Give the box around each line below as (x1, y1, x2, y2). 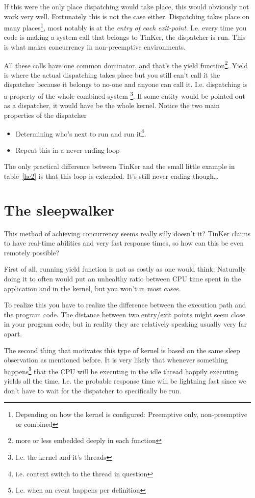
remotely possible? (4, 247, 59, 257)
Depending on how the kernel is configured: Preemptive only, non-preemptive (15, 409, 248, 419)
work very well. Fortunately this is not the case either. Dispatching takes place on (4, 11, 250, 21)
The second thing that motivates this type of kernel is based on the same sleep (4, 345, 240, 355)
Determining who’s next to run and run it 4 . (15, 127, 146, 138)
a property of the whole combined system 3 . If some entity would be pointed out (4, 89, 245, 101)
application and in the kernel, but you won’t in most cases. (4, 283, 181, 293)
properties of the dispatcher (4, 110, 87, 120)
